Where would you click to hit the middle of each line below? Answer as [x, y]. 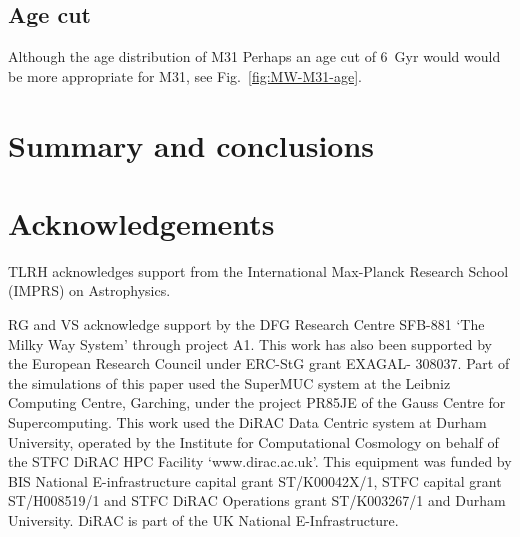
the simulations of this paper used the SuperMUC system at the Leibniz [229, 382]
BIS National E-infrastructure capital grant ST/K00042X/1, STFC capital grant [255, 480]
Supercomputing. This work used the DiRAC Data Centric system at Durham [247, 422]
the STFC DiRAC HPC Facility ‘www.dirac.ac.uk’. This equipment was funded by [260, 461]
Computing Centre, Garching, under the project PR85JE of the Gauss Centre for [257, 402]
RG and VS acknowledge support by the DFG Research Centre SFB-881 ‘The [246, 324]
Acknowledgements [141, 222]
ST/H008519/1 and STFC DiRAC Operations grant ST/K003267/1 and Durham [257, 500]
